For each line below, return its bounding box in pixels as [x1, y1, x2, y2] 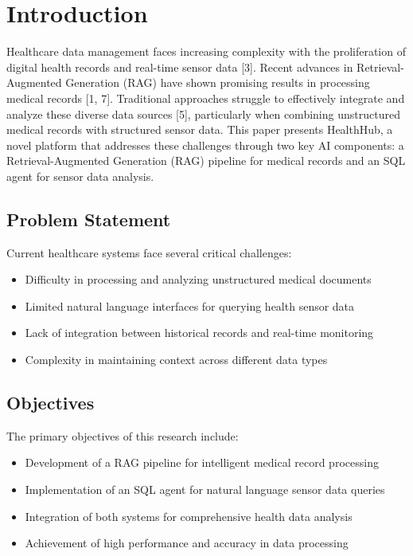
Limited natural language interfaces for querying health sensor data [25, 297, 355, 314]
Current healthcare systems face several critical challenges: [6, 244, 292, 260]
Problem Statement [6, 206, 171, 231]
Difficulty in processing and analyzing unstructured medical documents [25, 271, 372, 288]
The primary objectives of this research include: [6, 427, 239, 444]
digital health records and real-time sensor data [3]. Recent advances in [6, 58, 353, 75]
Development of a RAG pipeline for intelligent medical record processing [25, 454, 379, 471]
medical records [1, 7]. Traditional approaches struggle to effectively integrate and [6, 89, 405, 106]
